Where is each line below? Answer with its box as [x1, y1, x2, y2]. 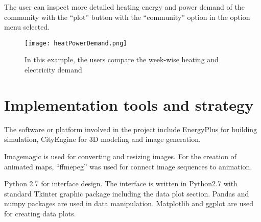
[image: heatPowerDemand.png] [25, 39, 127, 47]
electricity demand [25, 64, 82, 75]
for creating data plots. [4, 208, 76, 218]
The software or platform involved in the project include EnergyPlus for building [4, 124, 257, 134]
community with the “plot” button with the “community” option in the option [4, 11, 250, 22]
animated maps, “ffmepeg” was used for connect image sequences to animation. [4, 161, 252, 171]
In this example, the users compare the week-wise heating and [25, 54, 219, 65]
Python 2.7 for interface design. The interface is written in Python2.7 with [4, 178, 238, 189]
